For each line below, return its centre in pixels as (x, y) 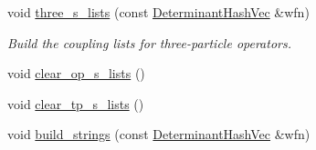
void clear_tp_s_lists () (76, 103)
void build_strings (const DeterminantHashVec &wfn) (159, 134)
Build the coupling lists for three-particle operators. (150, 42)
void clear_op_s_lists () (76, 73)
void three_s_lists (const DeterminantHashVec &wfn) (158, 12)
